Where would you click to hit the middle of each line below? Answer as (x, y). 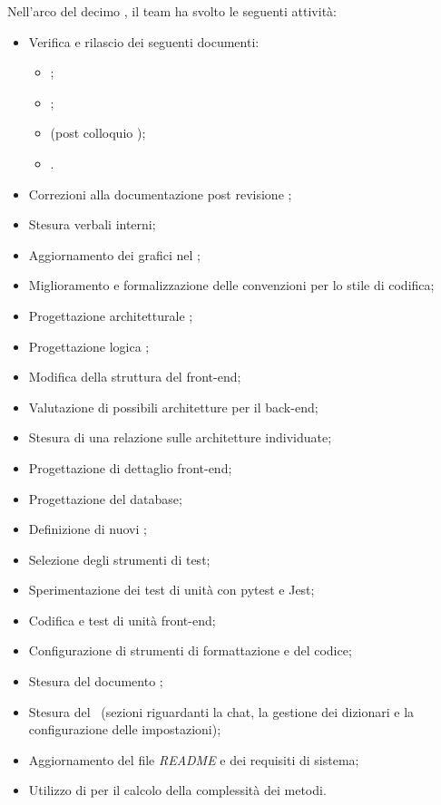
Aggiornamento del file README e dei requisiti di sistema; (194, 759)
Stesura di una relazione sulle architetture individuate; (180, 437)
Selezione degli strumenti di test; (119, 559)
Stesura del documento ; (96, 681)
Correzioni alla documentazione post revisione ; (160, 194)
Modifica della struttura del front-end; (135, 377)
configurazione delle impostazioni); (125, 729)
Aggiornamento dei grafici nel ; (114, 254)
